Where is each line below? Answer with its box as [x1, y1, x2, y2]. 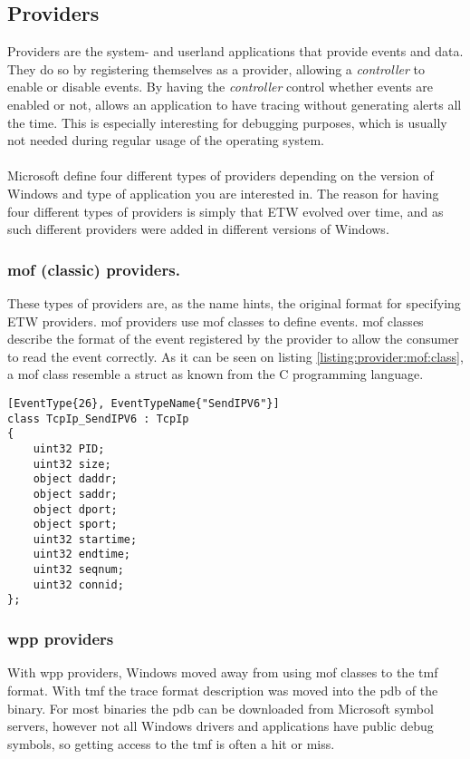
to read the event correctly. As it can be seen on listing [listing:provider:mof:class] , [7, 346, 464, 365]
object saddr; [33, 487, 118, 501]
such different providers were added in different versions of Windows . [7, 219, 389, 238]
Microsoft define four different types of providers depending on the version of [7, 166, 434, 185]
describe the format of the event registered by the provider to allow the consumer [7, 329, 459, 348]
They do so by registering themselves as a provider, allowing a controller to [7, 59, 425, 78]
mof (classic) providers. [7, 258, 180, 280]
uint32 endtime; [33, 548, 131, 561]
